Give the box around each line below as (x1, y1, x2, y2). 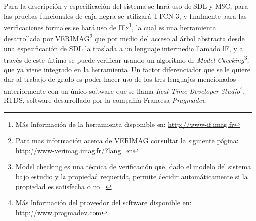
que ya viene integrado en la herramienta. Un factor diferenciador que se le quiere (4, 64, 251, 74)
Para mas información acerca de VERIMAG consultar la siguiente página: (15, 135, 239, 146)
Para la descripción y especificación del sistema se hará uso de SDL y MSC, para (4, 1, 248, 11)
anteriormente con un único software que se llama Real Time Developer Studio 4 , (4, 84, 245, 95)
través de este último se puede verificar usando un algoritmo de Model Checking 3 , (4, 53, 249, 64)
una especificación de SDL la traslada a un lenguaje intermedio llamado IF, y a (4, 43, 243, 53)
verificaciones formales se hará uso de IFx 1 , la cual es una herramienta (4, 21, 216, 32)
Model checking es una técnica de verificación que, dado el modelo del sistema (15, 161, 251, 172)
